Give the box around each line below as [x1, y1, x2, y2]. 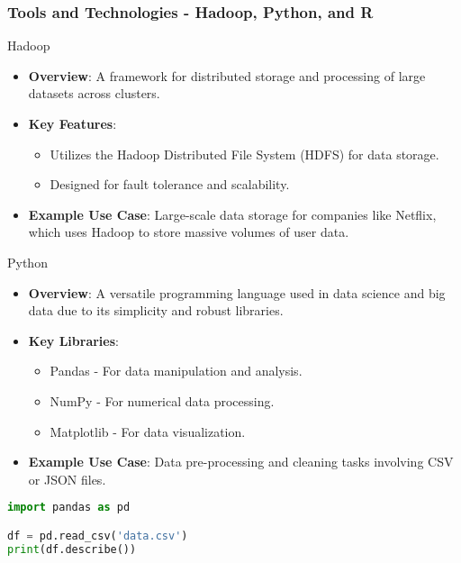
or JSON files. [28, 469, 106, 488]
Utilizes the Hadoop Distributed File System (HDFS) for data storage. [50, 144, 439, 163]
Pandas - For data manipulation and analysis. [50, 361, 303, 380]
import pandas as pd [7, 501, 131, 514]
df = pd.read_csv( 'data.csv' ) [7, 529, 188, 542]
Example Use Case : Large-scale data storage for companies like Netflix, [28, 204, 437, 223]
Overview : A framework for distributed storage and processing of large [28, 66, 426, 85]
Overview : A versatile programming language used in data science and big [28, 283, 446, 302]
